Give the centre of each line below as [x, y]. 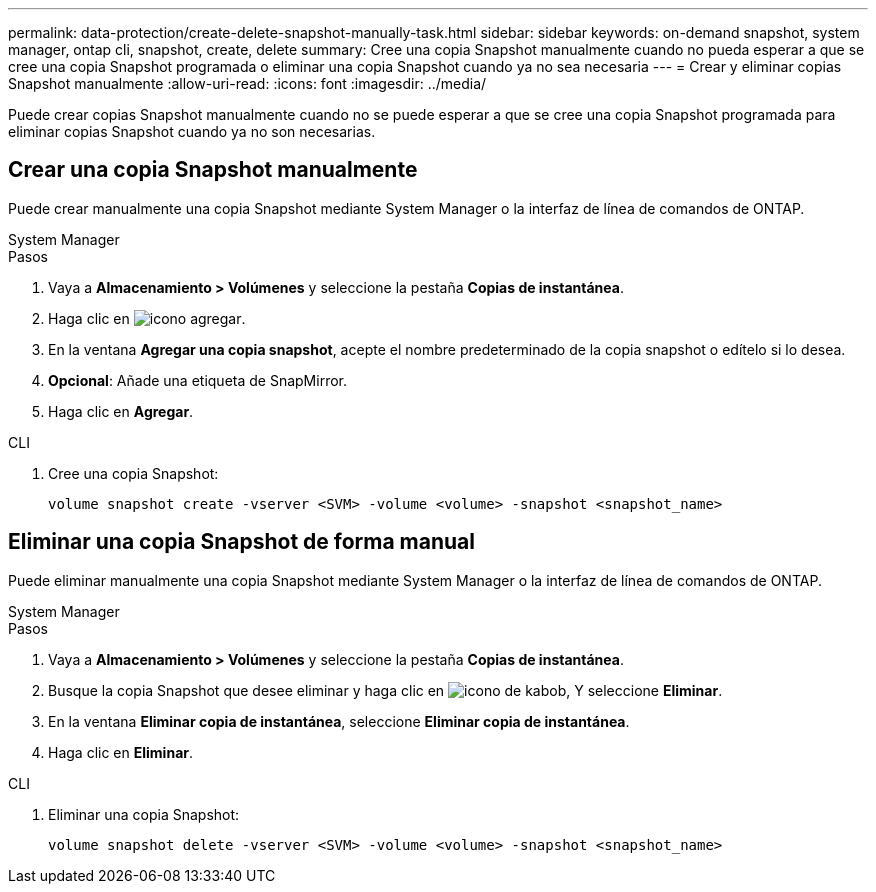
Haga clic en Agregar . [121, 411]
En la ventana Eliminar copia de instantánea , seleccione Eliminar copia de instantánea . [339, 721]
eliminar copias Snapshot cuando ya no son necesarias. [192, 131]
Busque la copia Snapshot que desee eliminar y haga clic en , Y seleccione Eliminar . [385, 690]
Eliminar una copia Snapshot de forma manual [241, 542]
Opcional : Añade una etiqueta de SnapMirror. [197, 380]
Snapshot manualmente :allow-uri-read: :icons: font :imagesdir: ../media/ [247, 83]
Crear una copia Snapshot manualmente [213, 170]
